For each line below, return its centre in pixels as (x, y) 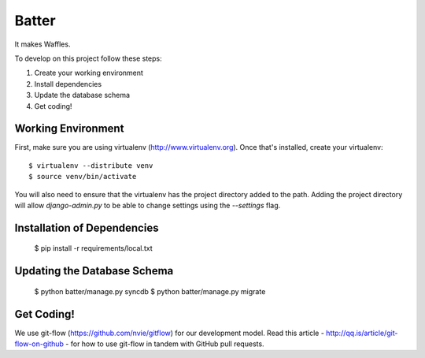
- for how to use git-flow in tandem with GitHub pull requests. (165, 344)
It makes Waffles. (42, 44)
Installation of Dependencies (87, 227)
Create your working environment (89, 73)
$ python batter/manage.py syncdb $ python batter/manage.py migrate (150, 291)
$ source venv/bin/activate (83, 177)
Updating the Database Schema (94, 271)
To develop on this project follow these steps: (89, 58)
